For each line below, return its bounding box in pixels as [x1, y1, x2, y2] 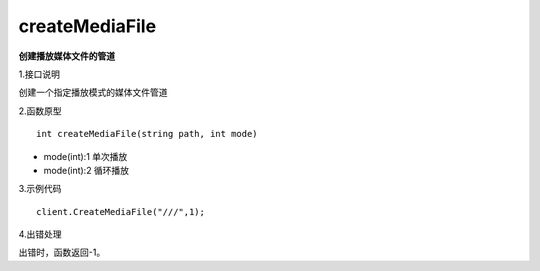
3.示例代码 [18, 183, 62, 195]
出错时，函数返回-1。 [18, 246, 106, 259]
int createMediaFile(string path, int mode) [36, 128, 259, 140]
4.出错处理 [18, 228, 62, 240]
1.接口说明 [18, 68, 60, 80]
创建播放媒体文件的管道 [18, 50, 115, 62]
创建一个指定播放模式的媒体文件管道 [18, 86, 168, 99]
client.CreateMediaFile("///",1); [36, 206, 205, 217]
